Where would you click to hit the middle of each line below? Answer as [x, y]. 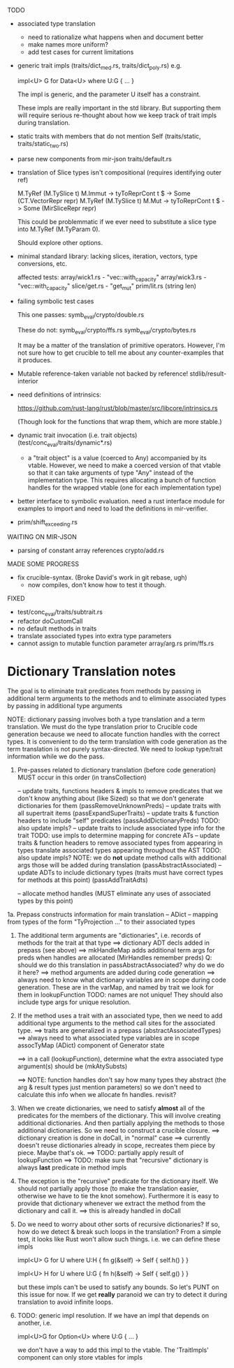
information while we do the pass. [56, 756]
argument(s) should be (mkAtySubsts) [72, 1066]
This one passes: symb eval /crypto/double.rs [81, 316]
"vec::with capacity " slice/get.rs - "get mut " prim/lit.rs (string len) [107, 287]
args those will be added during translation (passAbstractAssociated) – [119, 865]
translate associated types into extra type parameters [94, 636]
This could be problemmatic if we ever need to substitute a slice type [117, 221]
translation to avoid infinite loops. [65, 1302]
